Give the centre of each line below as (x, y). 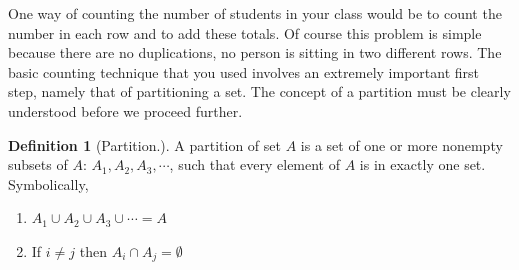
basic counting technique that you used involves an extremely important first (243, 71)
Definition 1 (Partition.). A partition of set (144, 144)
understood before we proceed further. (125, 110)
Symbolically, (48, 183)
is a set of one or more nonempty (401, 144)
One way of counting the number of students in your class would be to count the (255, 13)
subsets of (38, 164)
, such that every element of (255, 164)
